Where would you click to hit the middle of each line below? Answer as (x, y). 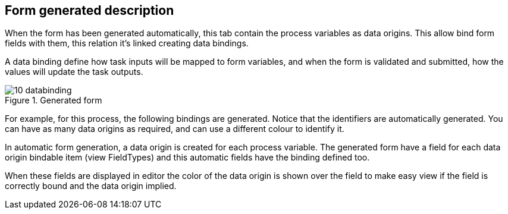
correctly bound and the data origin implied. (91, 186)
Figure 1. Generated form (54, 100)
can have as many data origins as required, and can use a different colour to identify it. (175, 129)
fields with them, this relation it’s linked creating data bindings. (127, 43)
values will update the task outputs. (74, 72)
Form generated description (90, 10)
